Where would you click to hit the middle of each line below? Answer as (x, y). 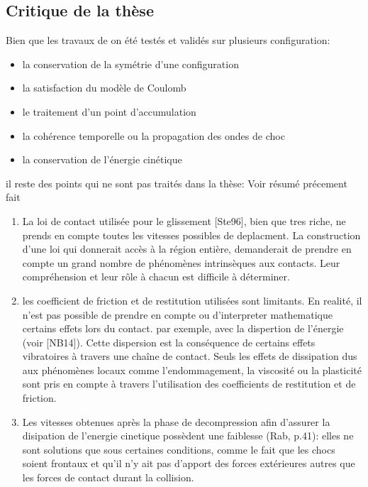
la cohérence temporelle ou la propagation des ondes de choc (154, 135)
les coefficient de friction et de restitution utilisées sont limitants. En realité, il (192, 300)
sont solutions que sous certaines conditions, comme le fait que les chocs (179, 449)
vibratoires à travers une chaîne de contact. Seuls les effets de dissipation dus (190, 356)
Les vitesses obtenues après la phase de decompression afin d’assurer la (176, 421)
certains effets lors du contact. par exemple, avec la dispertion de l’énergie (183, 328)
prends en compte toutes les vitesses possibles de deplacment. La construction (191, 235)
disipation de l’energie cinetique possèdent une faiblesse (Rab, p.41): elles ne (188, 436)
